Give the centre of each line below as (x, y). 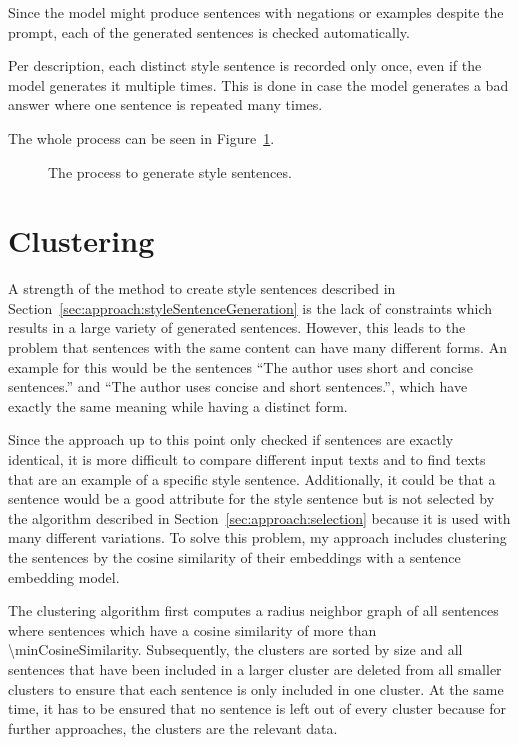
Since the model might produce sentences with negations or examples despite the (256, 12)
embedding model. (64, 576)
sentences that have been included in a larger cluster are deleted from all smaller (255, 668)
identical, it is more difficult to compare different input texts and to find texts (247, 459)
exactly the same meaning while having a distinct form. (178, 405)
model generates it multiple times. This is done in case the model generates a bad (258, 84)
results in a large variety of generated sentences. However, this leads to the (237, 327)
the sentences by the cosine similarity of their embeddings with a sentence (234, 557)
